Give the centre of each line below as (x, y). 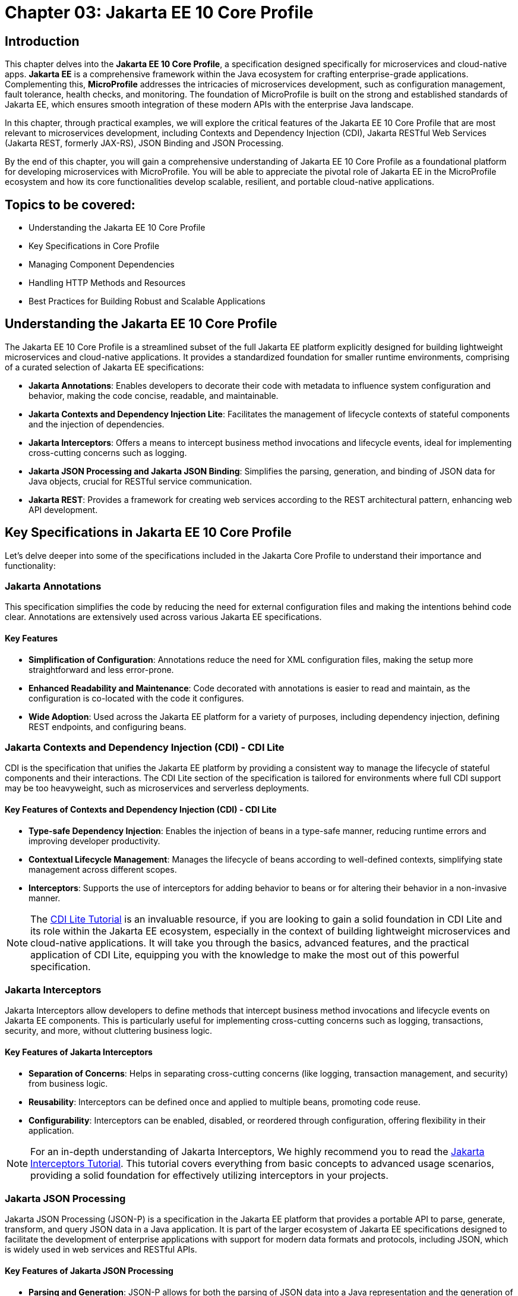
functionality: (30, 565)
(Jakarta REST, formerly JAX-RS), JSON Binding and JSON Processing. (144, 143)
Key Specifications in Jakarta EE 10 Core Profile (148, 533)
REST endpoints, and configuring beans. (108, 726)
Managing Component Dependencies (102, 265)
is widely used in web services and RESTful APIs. (101, 1250)
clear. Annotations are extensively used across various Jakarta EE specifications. (163, 617)
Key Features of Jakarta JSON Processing (89, 1270)
